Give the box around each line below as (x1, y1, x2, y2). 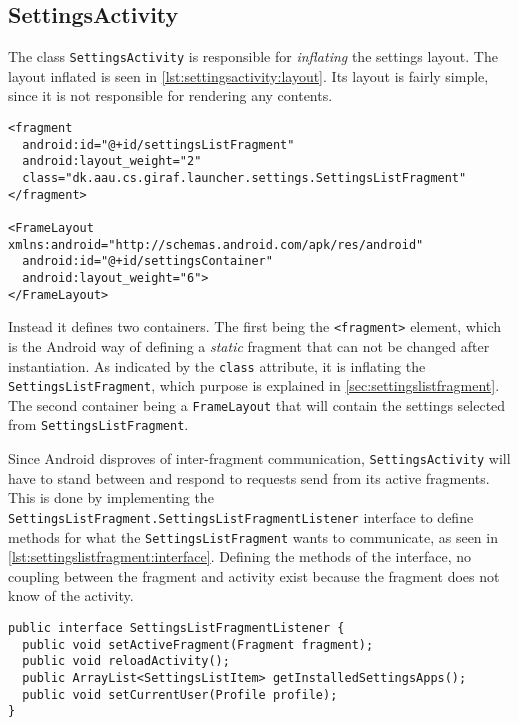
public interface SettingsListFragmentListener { (8, 621, 345, 636)
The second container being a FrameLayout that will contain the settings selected (8, 394, 506, 415)
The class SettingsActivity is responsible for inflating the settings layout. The (8, 46, 498, 67)
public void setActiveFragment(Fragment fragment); (22, 637, 374, 652)
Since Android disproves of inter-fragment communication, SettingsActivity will (8, 448, 511, 469)
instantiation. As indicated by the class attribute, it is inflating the (8, 355, 426, 376)
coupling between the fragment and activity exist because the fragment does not (8, 565, 500, 586)
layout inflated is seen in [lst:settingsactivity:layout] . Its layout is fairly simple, (8, 65, 489, 86)
